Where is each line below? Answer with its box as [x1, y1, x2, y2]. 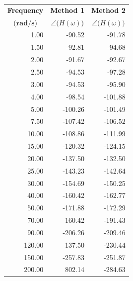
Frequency [7, 4, 44, 15]
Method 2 [91, 4, 126, 15]
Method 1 [50, 4, 84, 15]
